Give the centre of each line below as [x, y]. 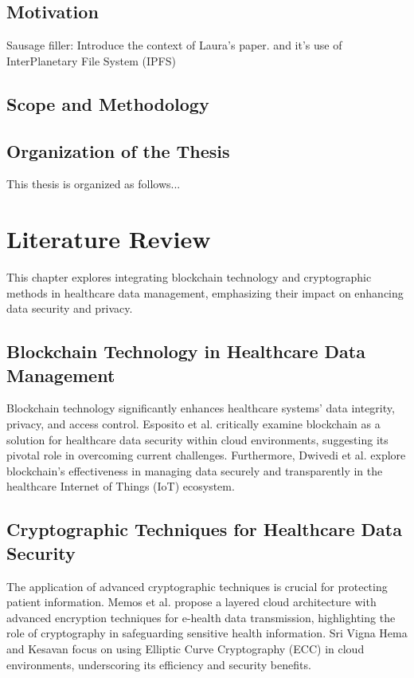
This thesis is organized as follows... [94, 184]
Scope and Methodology [108, 103]
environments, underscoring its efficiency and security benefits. [159, 664]
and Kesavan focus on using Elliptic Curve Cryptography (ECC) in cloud [186, 648]
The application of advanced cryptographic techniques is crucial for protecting [197, 586]
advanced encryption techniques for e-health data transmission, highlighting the [201, 617]
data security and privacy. [70, 308]
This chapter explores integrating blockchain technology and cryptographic [189, 277]
